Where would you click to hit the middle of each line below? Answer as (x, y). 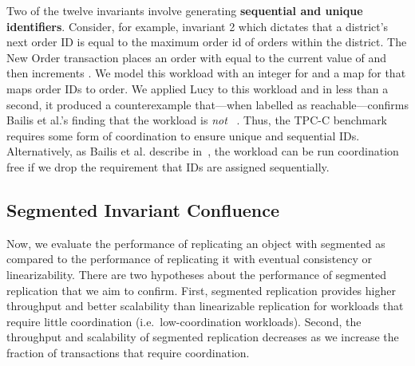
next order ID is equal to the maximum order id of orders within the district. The (207, 42)
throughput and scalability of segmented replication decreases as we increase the (203, 337)
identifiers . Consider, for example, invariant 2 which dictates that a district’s (198, 26)
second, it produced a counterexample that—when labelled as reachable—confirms (207, 104)
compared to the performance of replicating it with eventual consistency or (190, 259)
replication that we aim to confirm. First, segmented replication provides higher (201, 290)
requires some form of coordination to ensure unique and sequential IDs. (183, 135)
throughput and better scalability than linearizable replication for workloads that (205, 306)
